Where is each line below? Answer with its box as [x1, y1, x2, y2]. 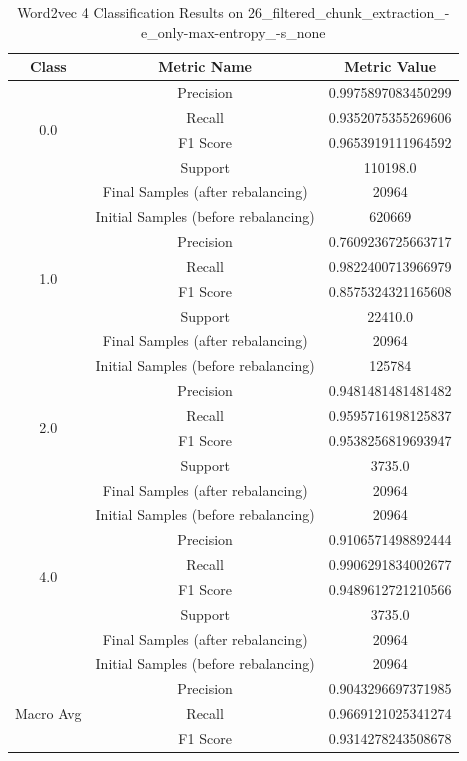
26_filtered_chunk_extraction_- [247, 2, 450, 22]
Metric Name [158, 56, 252, 77]
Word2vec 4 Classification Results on [17, 2, 244, 22]
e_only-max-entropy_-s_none [141, 21, 326, 42]
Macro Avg [15, 703, 82, 724]
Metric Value [344, 56, 437, 77]
